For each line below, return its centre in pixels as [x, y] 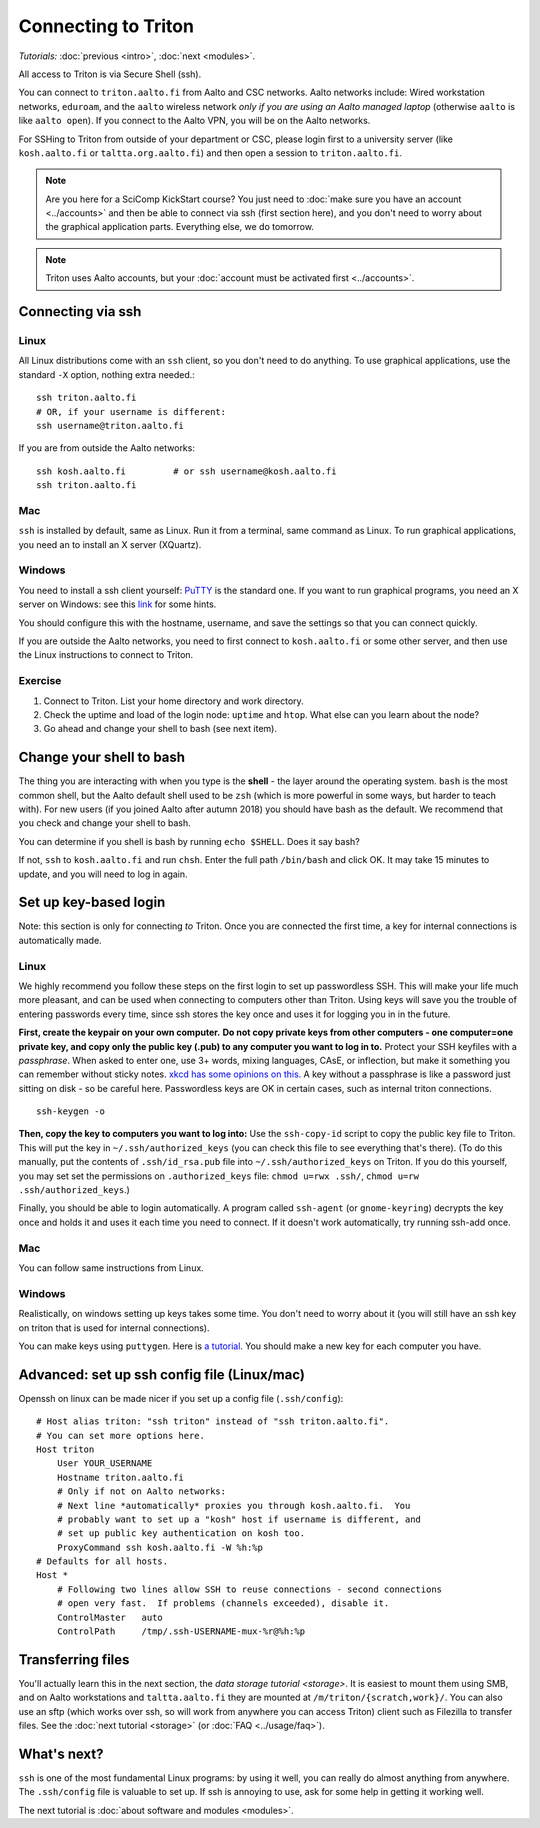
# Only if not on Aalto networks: [141, 1491]
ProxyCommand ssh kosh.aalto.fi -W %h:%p [160, 1547]
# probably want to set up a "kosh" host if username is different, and [239, 1519]
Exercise [40, 681]
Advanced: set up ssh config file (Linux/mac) [161, 1374]
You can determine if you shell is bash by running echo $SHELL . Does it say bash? [189, 841]
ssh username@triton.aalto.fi [110, 425]
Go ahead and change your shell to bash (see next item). [160, 729]
